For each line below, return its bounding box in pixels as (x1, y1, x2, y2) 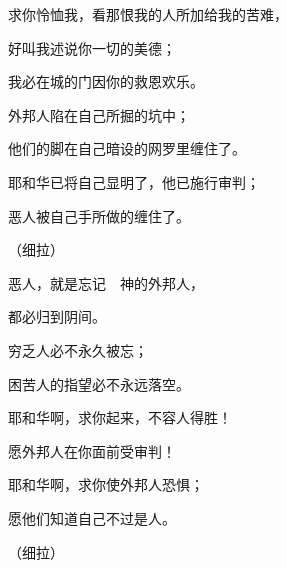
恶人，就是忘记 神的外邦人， (8, 272, 204, 293)
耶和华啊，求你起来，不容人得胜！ (8, 407, 232, 428)
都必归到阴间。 (8, 306, 106, 327)
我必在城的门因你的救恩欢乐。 (8, 71, 204, 92)
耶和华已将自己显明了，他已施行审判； (8, 171, 260, 192)
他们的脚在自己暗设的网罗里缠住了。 (8, 138, 246, 159)
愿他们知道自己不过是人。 (8, 507, 176, 528)
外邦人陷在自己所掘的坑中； (8, 104, 190, 125)
